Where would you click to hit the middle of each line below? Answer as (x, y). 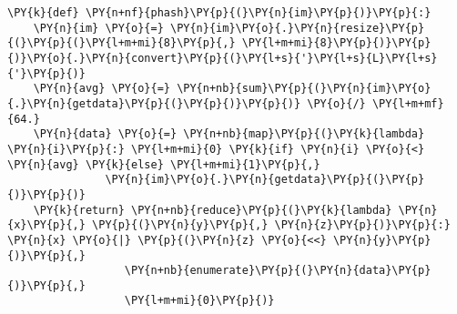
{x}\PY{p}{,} (46, 225)
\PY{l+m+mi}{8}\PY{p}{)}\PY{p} (336, 43)
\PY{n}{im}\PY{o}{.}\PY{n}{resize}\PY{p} (297, 28)
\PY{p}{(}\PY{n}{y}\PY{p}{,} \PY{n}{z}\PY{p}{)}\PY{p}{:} (271, 225)
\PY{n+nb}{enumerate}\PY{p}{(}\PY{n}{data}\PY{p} (278, 271)
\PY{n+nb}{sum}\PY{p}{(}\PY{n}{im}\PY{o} (304, 89)
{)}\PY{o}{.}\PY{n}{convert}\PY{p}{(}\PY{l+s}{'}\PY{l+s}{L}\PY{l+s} (223, 58)
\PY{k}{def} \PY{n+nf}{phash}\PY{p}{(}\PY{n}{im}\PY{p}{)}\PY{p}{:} (219, 13)
